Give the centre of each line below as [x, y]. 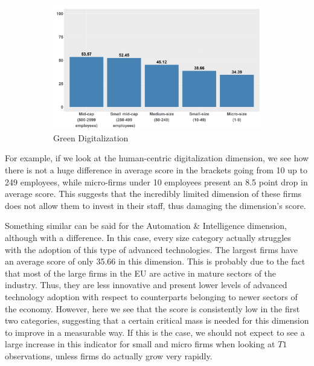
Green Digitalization [91, 137]
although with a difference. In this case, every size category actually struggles [148, 238]
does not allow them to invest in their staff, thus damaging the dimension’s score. [155, 205]
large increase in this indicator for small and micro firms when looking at [140, 344]
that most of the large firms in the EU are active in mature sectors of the [141, 273]
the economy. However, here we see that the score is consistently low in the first [152, 308]
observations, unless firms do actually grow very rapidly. [109, 355]
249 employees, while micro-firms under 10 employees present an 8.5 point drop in [156, 181]
